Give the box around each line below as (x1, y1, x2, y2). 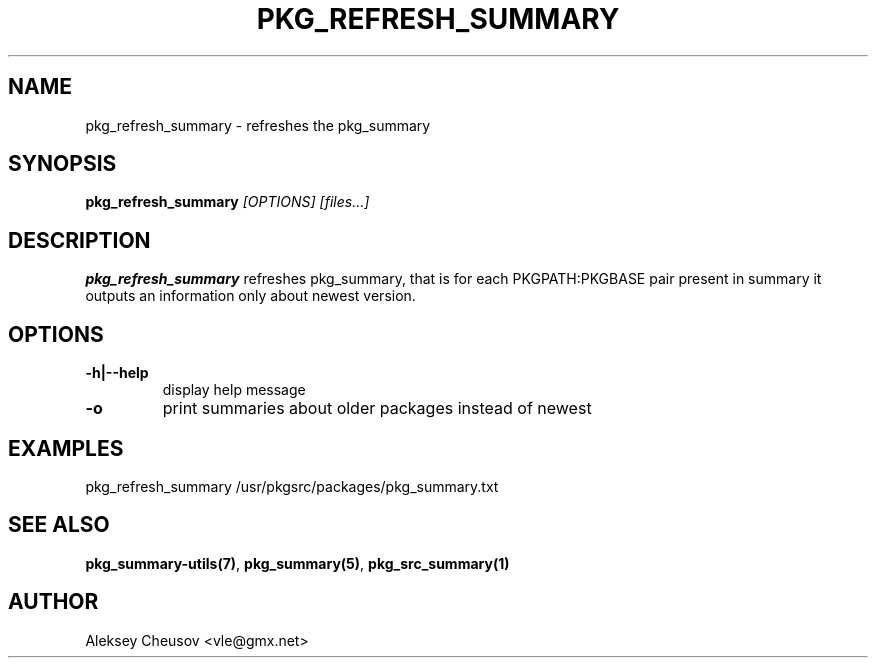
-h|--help (85, 364, 149, 382)
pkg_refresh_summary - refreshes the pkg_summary (85, 116, 431, 134)
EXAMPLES (8, 435, 124, 461)
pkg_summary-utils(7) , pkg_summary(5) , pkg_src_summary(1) (85, 554, 510, 572)
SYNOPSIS (8, 151, 117, 177)
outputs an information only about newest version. (85, 287, 416, 305)
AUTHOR (8, 589, 99, 615)
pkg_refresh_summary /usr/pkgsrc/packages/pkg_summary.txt (85, 477, 499, 495)
